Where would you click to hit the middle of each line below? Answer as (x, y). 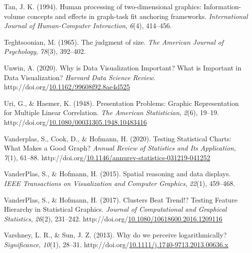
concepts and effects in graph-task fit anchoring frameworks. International (138, 16)
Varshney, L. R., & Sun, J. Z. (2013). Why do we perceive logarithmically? (115, 235)
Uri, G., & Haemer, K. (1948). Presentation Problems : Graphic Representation (121, 103)
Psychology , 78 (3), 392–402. (45, 51)
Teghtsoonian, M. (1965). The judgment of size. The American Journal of (114, 42)
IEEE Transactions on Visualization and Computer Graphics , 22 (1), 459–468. (120, 183)
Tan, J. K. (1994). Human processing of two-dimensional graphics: (103, 6)
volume (15, 16)
